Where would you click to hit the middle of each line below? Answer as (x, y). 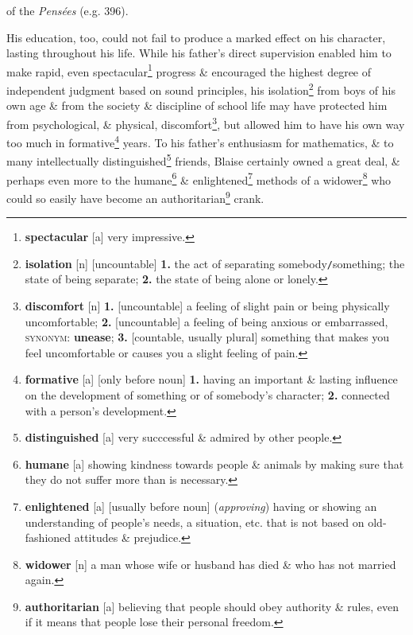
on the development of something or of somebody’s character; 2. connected (207, 394)
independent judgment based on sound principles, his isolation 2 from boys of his (201, 89)
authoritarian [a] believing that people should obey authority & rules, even (212, 606)
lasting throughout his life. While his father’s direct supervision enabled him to (199, 53)
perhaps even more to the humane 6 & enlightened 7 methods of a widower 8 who (199, 178)
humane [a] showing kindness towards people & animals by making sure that (214, 464)
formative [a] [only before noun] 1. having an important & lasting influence (211, 379)
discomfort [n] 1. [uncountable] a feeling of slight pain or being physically (207, 305)
